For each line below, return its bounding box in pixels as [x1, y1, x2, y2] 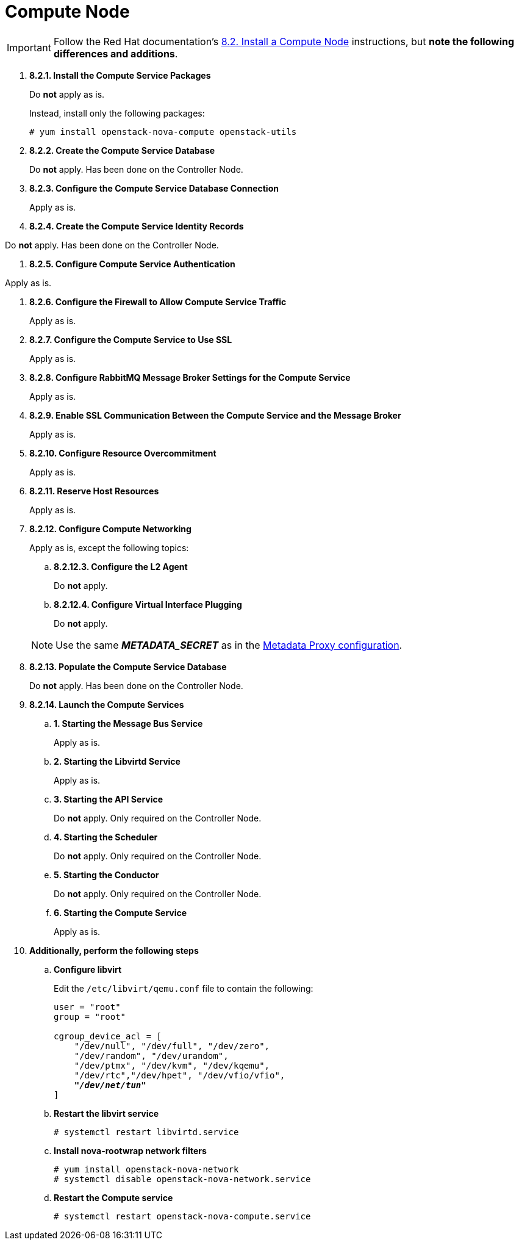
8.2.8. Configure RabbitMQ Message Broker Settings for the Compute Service [29, 372, 351, 383]
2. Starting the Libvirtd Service [54, 756, 181, 767]
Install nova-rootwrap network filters [54, 1145, 207, 1156]
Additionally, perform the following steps [29, 945, 199, 956]
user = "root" [54, 1001, 121, 1012]
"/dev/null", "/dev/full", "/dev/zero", [74, 1041, 270, 1051]
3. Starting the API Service [54, 793, 163, 804]
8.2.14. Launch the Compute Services [29, 699, 184, 710]
